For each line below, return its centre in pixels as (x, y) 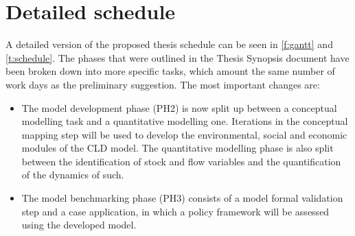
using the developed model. (79, 225)
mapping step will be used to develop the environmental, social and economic (184, 134)
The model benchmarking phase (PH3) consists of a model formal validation (182, 198)
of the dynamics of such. (73, 175)
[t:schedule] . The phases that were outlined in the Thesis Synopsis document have (177, 57)
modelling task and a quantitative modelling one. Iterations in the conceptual (185, 121)
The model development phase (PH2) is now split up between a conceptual (179, 107)
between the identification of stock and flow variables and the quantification (181, 161)
